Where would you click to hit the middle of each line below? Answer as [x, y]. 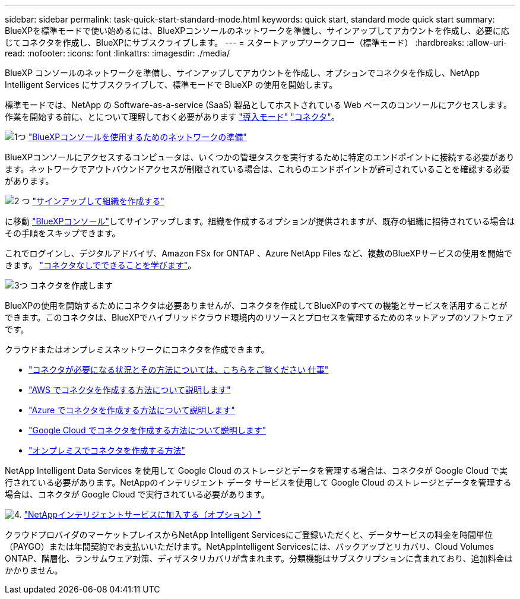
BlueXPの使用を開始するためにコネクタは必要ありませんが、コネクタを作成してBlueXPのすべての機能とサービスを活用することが [256, 305]
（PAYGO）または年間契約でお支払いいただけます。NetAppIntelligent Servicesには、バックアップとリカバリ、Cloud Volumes [249, 546]
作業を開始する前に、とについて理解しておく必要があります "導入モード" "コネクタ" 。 [172, 117]
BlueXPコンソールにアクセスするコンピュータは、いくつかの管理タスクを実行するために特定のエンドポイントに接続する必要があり [260, 157]
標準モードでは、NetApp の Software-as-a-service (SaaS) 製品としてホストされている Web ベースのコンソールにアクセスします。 [259, 105]
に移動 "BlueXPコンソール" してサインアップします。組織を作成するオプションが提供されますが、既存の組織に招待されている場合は [260, 221]
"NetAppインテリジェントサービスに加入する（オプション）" [142, 514]
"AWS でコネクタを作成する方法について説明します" [130, 390]
